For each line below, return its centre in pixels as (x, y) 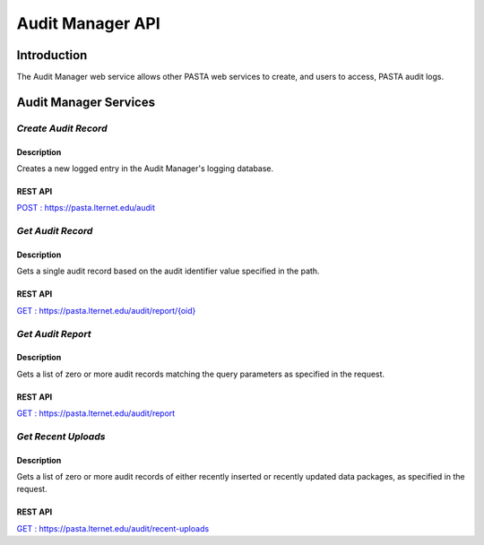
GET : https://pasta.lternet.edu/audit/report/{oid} (106, 310)
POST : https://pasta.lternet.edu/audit (86, 208)
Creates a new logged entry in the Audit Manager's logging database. (145, 169)
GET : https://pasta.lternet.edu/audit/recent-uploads (113, 528)
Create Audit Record (62, 128)
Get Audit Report (54, 333)
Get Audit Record (55, 231)
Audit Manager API (88, 23)
